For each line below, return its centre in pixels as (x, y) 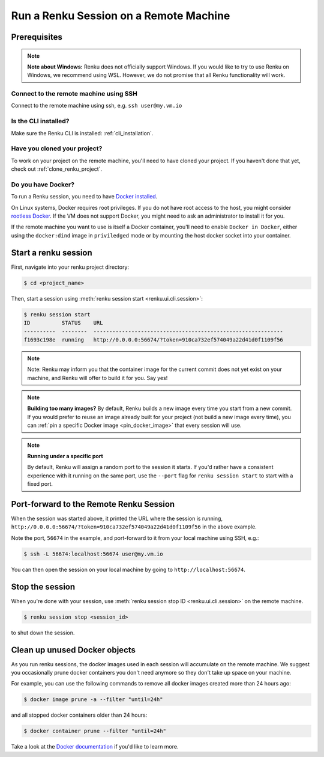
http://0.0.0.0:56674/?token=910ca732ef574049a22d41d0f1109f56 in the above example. (134, 527)
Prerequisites (37, 37)
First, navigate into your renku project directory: (70, 267)
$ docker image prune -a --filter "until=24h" (93, 700)
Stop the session (43, 587)
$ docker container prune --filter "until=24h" (95, 731)
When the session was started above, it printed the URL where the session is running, (117, 519)
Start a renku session (52, 253)
